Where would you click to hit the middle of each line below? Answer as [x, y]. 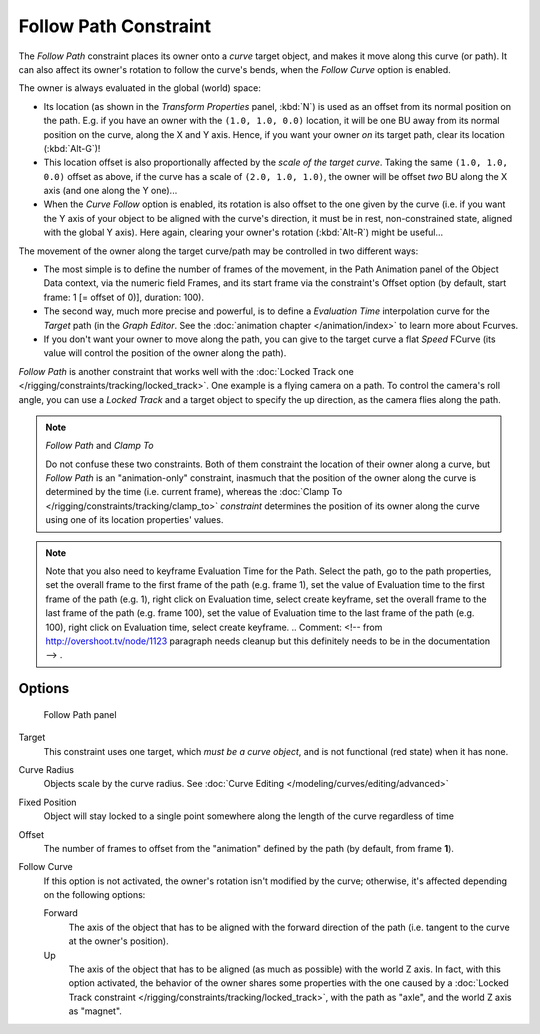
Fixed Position [47, 802]
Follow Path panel [80, 714]
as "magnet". [95, 1011]
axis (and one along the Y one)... [110, 191]
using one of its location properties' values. [134, 520]
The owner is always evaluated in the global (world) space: [140, 88]
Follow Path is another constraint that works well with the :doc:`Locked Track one [186, 371]
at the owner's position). [118, 941]
